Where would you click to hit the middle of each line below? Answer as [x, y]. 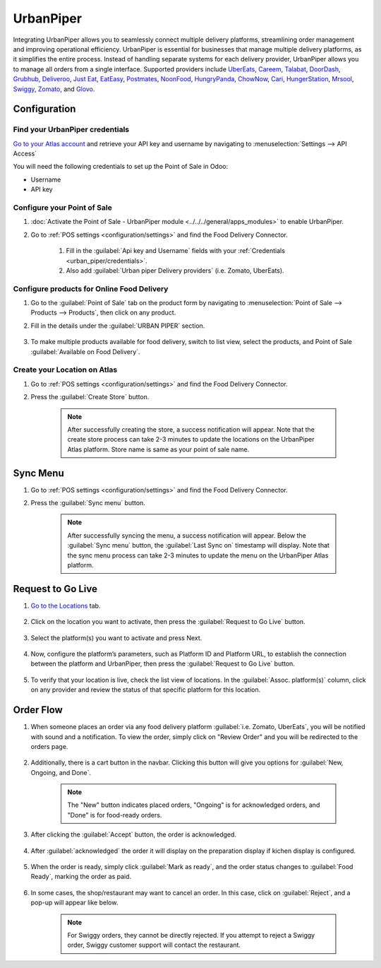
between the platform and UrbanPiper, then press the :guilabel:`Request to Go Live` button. [163, 663]
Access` [25, 154]
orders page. [49, 746]
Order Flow [38, 710]
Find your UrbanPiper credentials [71, 129]
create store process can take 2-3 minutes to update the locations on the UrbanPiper [191, 439]
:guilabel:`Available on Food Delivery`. [85, 352]
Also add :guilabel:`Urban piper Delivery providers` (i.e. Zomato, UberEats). [175, 270]
